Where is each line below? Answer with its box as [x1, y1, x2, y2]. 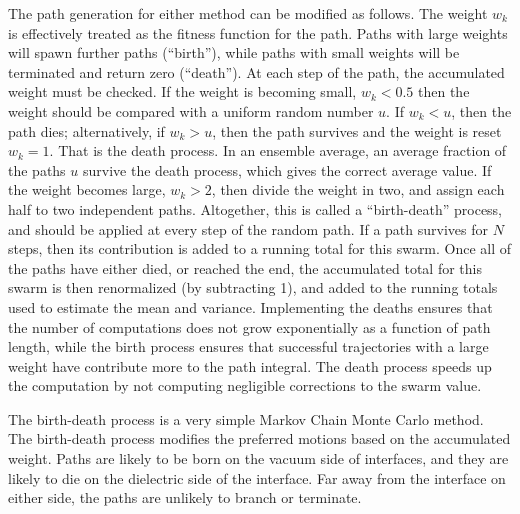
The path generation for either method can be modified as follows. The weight [8, 3, 488, 23]
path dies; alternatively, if [8, 120, 165, 141]
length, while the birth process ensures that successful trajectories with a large [8, 336, 489, 357]
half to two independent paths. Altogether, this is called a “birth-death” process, [8, 198, 503, 219]
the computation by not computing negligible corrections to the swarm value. [8, 375, 482, 396]
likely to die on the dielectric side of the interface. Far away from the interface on [8, 467, 506, 488]
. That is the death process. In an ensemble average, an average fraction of [49, 140, 507, 161]
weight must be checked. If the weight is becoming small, [8, 81, 357, 102]
